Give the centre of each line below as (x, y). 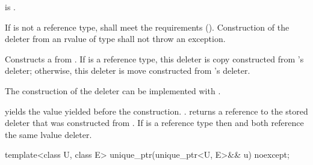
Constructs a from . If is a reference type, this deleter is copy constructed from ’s (154, 58)
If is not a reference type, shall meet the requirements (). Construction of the (147, 27)
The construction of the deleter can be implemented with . (113, 90)
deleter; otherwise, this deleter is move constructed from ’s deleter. (128, 70)
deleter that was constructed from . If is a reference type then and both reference (154, 123)
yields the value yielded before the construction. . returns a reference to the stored (156, 111)
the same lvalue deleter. (48, 134)
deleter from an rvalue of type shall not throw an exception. (115, 39)
